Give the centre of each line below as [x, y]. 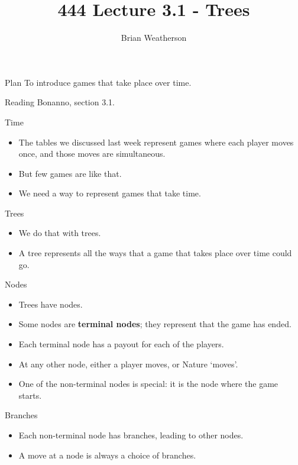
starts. [30, 395]
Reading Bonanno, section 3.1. [60, 102]
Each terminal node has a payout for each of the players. [121, 344]
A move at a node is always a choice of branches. [107, 455]
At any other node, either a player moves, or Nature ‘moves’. [128, 364]
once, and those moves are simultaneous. [92, 154]
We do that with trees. [60, 233]
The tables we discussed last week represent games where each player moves [156, 142]
